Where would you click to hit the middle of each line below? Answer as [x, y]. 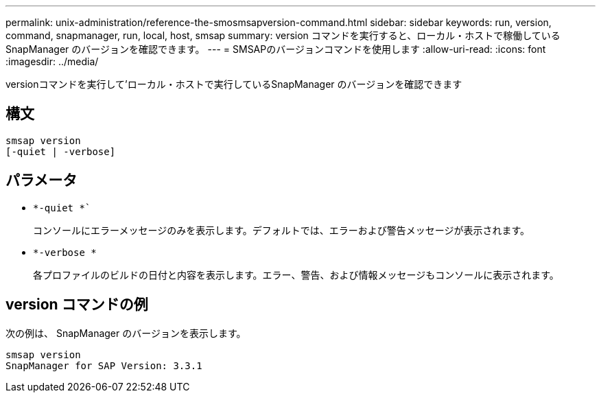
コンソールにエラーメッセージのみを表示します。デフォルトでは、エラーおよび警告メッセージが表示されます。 [282, 230]
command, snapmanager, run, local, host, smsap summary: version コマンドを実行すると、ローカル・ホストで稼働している [283, 35]
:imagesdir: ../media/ [52, 61]
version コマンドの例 [77, 305]
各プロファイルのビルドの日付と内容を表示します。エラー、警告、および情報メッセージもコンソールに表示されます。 [296, 274]
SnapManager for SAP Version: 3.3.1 [104, 365]
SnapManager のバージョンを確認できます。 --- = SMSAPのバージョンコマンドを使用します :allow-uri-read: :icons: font [276, 49]
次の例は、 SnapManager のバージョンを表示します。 [126, 333]
